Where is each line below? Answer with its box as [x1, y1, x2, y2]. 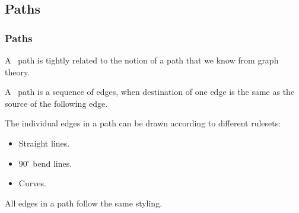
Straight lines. [18, 136, 70, 149]
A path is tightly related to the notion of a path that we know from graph [5, 54, 279, 66]
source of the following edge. [5, 97, 108, 109]
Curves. [18, 177, 46, 189]
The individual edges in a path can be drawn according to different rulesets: [5, 117, 281, 129]
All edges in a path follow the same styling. [5, 196, 163, 209]
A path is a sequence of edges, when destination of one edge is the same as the [5, 85, 295, 98]
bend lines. [33, 157, 72, 169]
